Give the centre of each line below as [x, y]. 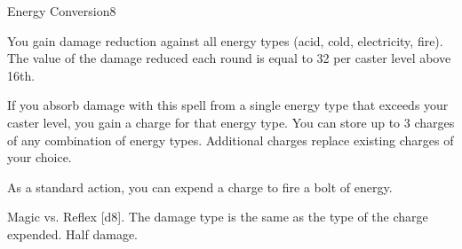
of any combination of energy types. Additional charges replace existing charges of [231, 140]
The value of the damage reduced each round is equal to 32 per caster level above [229, 58]
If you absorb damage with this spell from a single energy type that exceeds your [228, 105]
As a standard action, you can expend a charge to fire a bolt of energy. [200, 187]
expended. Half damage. [73, 233]
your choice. [40, 157]
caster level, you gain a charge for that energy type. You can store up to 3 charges [231, 122]
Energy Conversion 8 [62, 11]
